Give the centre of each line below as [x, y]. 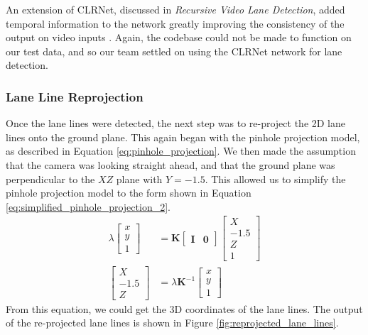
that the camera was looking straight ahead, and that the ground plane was [171, 164]
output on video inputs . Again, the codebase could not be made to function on [179, 37]
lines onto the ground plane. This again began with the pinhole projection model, [183, 137]
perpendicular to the [50, 179]
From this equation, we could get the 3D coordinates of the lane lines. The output [184, 308]
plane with [139, 179]
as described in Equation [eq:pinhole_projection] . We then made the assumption [181, 151]
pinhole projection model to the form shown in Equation [129, 193]
